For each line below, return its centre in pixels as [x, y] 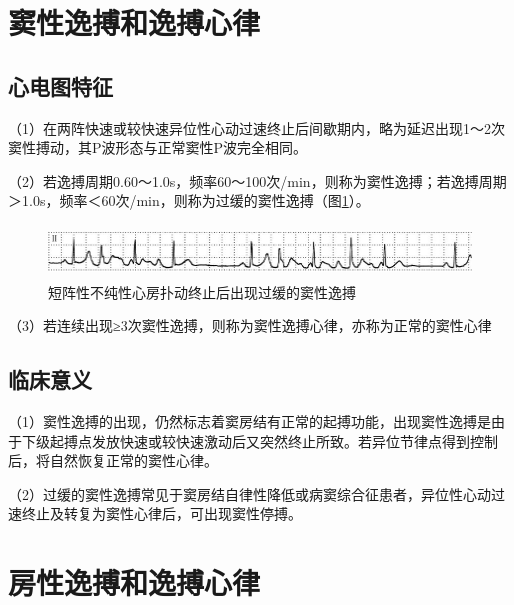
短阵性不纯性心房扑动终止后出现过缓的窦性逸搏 [202, 291]
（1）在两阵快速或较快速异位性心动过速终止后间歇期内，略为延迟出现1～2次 [256, 127]
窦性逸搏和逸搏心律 [134, 22]
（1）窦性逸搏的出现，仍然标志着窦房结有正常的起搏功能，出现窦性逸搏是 [249, 420]
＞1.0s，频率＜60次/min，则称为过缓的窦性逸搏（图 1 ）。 [189, 200]
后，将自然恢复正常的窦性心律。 [113, 460]
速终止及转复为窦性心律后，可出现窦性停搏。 [155, 513]
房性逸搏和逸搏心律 [134, 582]
